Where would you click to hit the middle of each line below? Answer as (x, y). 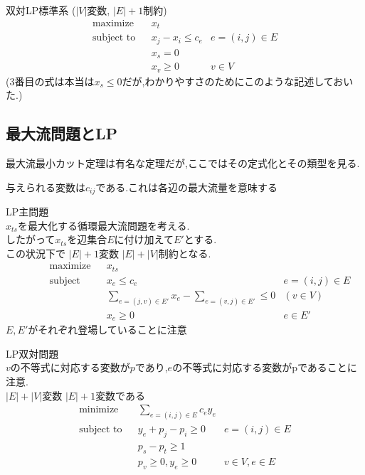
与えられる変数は (46, 187)
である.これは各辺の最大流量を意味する (187, 187)
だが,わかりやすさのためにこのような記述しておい (238, 81)
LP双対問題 (32, 353)
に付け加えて (144, 239)
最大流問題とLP (62, 133)
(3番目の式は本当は (50, 81)
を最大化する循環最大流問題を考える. (104, 225)
